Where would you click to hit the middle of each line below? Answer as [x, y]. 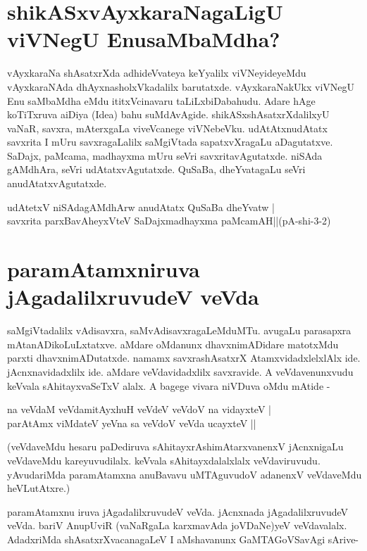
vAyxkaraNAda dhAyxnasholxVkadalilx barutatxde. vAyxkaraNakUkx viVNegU [181, 86]
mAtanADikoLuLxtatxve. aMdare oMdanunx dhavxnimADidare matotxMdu [173, 344]
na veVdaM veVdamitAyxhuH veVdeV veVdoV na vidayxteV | [139, 409]
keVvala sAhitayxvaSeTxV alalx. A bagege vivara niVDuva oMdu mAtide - [169, 385]
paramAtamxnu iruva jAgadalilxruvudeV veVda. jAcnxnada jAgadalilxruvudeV [178, 511]
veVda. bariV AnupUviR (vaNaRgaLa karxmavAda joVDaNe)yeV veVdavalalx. [177, 525]
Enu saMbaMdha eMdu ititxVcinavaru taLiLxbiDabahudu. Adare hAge [161, 100]
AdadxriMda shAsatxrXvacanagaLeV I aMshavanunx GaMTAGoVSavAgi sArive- [183, 539]
